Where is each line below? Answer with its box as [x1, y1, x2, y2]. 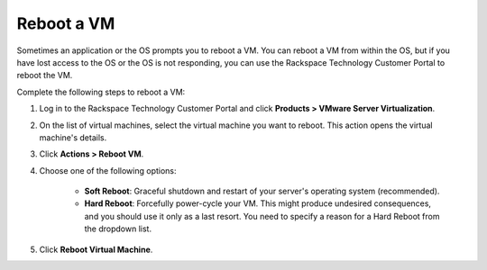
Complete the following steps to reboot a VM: [16, 86, 186, 97]
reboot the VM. [16, 70, 73, 81]
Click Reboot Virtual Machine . [39, 244, 153, 255]
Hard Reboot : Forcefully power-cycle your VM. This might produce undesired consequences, [84, 198, 432, 209]
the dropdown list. [84, 223, 152, 234]
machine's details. [39, 131, 107, 143]
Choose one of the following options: [39, 165, 177, 175]
